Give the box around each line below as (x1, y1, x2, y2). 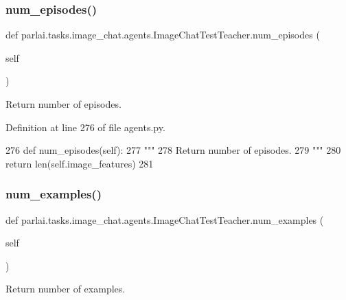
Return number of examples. (5, 281, 126, 296)
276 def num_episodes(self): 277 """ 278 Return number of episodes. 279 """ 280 (5, 143, 341, 157)
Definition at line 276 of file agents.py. (5, 119, 165, 134)
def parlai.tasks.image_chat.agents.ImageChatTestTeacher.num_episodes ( (5, 27, 320, 42)
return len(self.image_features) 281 (5, 156, 154, 170)
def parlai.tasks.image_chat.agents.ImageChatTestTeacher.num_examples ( (5, 212, 324, 227)
